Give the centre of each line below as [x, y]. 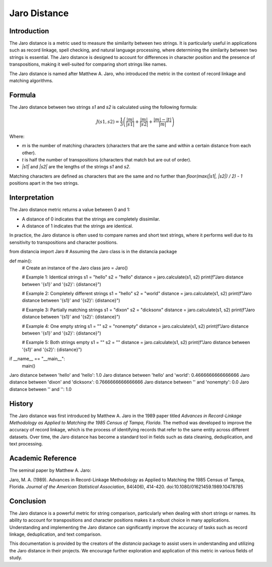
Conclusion [28, 501]
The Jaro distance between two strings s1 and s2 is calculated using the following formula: [103, 107]
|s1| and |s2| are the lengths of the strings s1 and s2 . [76, 167]
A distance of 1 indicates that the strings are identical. [78, 226]
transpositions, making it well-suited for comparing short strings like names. [88, 64]
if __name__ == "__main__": [37, 359]
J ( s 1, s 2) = [108, 122]
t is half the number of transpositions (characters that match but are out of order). [107, 160]
